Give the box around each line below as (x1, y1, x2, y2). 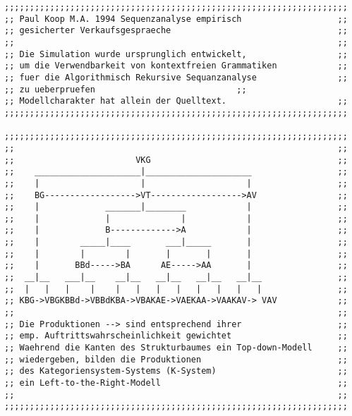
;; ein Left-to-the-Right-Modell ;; (4, 378, 348, 388)
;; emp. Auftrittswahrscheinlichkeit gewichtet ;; (4, 331, 348, 341)
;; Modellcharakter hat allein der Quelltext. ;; (4, 96, 348, 106)
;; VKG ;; (4, 154, 348, 165)
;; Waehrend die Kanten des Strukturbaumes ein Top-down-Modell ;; (4, 343, 348, 353)
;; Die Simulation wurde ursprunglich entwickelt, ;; (4, 49, 348, 59)
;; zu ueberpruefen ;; (4, 84, 247, 94)
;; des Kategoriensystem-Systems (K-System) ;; (4, 366, 348, 377)
